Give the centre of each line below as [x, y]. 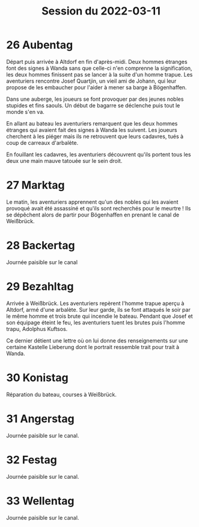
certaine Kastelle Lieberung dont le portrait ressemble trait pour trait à [93, 347]
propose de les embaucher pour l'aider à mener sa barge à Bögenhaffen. [96, 87]
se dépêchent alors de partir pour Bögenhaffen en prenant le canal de [93, 215]
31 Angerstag [40, 419]
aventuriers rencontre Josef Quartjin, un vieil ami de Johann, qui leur [91, 81]
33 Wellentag [40, 501]
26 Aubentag [40, 45]
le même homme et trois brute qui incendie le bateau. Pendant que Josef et [100, 316]
